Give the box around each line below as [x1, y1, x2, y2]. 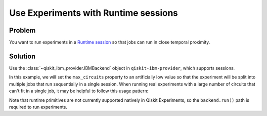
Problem [9, 26, 36, 35]
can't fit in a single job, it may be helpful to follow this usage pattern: [9, 88, 149, 94]
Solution [9, 52, 36, 60]
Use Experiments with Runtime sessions [9, 7, 178, 18]
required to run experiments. [9, 104, 68, 110]
